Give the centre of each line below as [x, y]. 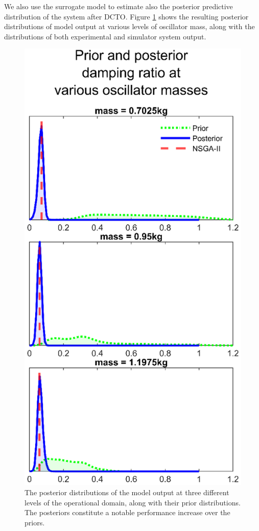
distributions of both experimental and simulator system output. [105, 36]
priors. [35, 522]
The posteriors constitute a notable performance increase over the [127, 512]
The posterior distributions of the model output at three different [127, 492]
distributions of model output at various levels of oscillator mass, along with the [129, 26]
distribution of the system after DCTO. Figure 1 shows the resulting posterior [126, 16]
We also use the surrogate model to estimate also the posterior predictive [119, 6]
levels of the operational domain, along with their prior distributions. [133, 502]
